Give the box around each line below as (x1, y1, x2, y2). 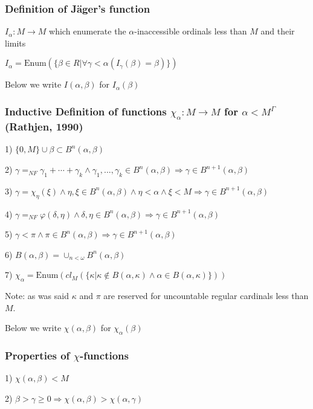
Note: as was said (5, 289, 69, 302)
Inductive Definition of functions (5, 103, 167, 118)
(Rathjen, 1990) (5, 119, 83, 134)
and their (260, 25, 295, 37)
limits (5, 36, 26, 49)
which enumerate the (49, 25, 126, 37)
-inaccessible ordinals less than (134, 25, 247, 37)
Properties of (5, 348, 70, 363)
